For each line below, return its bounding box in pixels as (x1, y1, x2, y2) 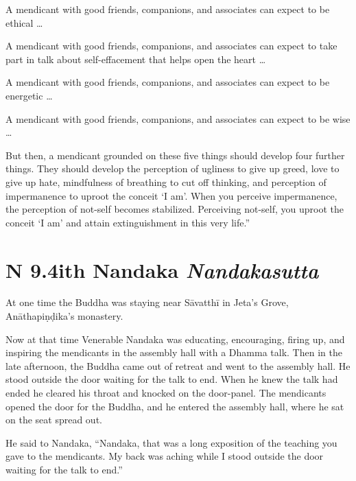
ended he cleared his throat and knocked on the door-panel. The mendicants (5, 386, 327, 399)
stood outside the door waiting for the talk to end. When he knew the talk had (5, 372, 338, 386)
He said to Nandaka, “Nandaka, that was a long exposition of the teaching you (5, 435, 337, 449)
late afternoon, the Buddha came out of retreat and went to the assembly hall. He (5, 358, 351, 373)
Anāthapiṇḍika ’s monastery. (5, 309, 123, 323)
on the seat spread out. (5, 412, 102, 427)
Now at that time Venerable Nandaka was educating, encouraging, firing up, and (5, 331, 345, 346)
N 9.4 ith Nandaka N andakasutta (5, 255, 319, 284)
